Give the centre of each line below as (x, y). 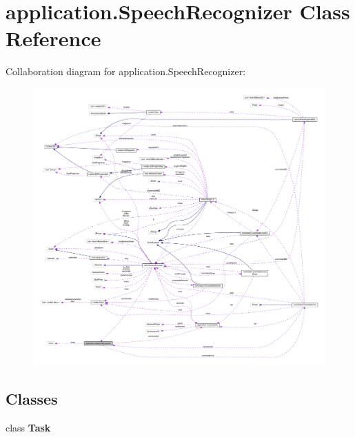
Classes (32, 398)
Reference (53, 38)
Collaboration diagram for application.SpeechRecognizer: (126, 71)
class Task (28, 427)
